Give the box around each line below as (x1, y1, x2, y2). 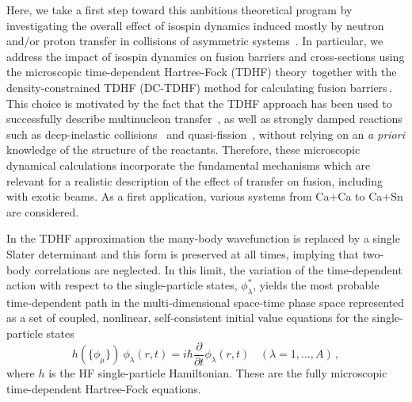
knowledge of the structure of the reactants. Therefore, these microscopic (6, 141, 360, 158)
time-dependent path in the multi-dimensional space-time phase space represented (6, 293, 405, 310)
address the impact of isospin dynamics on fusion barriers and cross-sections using (6, 48, 405, 64)
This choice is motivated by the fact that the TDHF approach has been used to (6, 94, 392, 111)
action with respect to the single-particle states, (6, 277, 238, 293)
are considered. (6, 203, 79, 220)
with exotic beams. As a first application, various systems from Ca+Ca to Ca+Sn (6, 188, 403, 205)
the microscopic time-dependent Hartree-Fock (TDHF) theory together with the (6, 63, 397, 80)
